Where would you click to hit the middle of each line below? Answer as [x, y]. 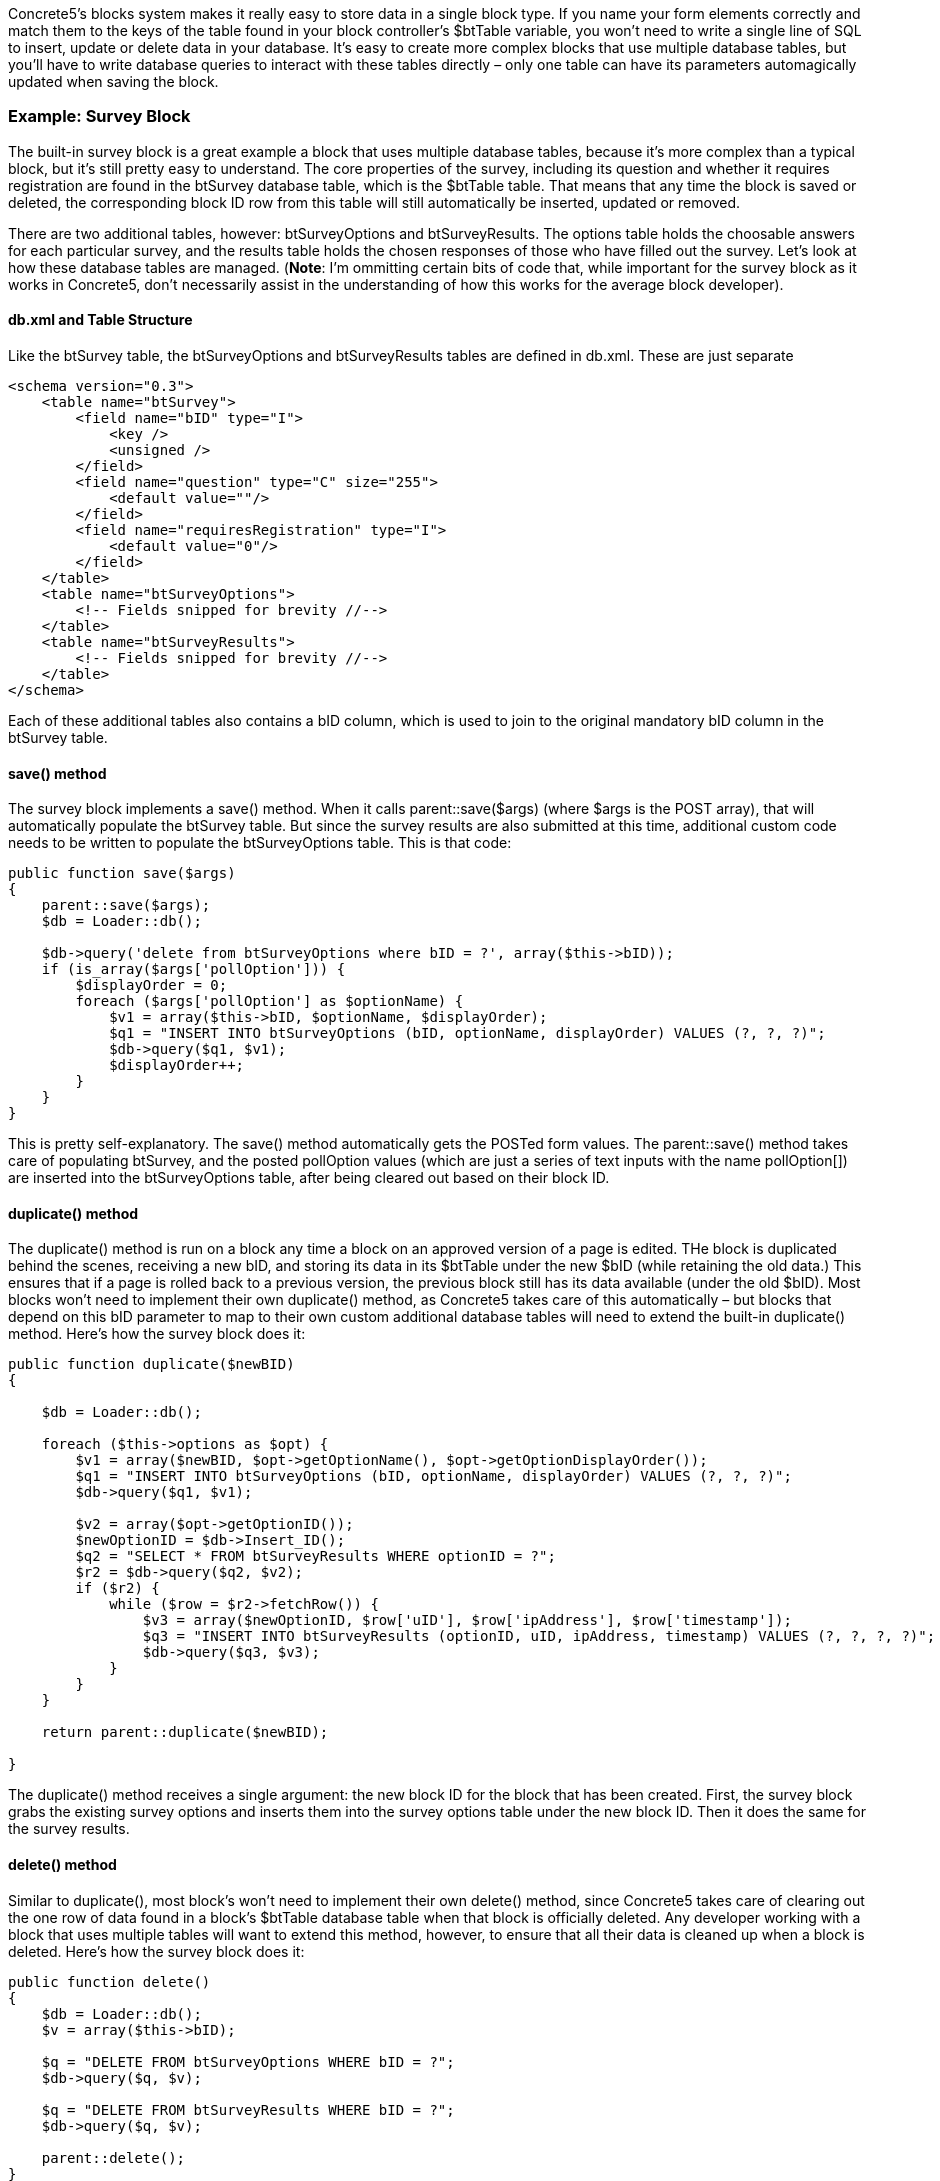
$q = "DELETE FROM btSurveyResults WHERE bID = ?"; [248, 2109]
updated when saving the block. [113, 81]
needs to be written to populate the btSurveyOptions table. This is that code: [260, 843]
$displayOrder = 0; [151, 985]
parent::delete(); [113, 2157]
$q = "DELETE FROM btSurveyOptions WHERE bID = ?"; [248, 2061]
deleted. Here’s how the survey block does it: [156, 1951]
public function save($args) [122, 873]
